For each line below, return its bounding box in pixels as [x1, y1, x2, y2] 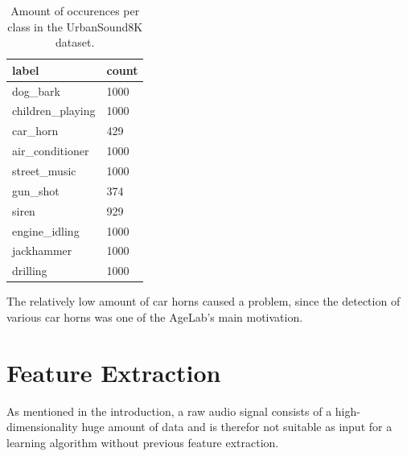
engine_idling [12, 222, 80, 239]
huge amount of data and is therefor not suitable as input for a [81, 418, 393, 435]
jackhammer [12, 242, 72, 259]
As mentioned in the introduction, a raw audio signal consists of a [6, 402, 332, 419]
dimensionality [6, 418, 78, 435]
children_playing [12, 102, 96, 119]
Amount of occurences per [10, 2, 140, 18]
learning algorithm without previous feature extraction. [6, 433, 279, 450]
